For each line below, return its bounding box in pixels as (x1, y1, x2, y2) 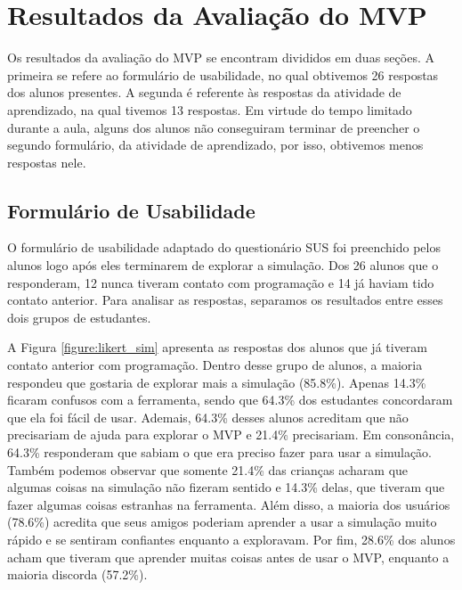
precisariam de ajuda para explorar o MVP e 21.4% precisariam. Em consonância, (7, 425, 455, 444)
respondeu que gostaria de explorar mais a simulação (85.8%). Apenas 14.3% (7, 373, 426, 391)
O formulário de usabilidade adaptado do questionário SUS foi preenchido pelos (7, 238, 441, 257)
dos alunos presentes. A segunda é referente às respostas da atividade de (7, 83, 401, 102)
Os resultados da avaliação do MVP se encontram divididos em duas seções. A (7, 48, 434, 67)
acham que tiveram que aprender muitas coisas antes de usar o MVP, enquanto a (7, 547, 450, 566)
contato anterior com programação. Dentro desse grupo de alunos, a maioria (7, 356, 423, 374)
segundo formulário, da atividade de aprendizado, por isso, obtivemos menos (7, 135, 424, 154)
